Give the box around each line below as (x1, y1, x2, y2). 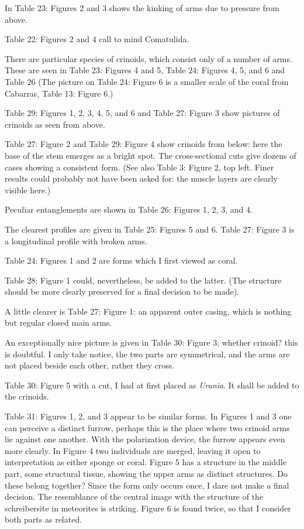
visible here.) (5, 183, 51, 196)
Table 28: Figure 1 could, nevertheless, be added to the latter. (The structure (5, 274, 282, 286)
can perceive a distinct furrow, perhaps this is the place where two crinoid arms (5, 421, 290, 434)
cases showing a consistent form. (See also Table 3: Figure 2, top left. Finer (5, 161, 274, 173)
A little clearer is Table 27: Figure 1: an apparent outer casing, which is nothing (5, 305, 292, 317)
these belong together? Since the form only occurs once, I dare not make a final (5, 479, 289, 491)
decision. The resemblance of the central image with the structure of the (5, 490, 264, 503)
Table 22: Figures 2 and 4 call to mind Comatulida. (5, 33, 189, 45)
